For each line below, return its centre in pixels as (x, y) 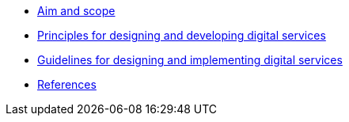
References (67, 84)
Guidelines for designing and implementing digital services (190, 60)
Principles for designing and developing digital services (182, 35)
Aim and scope (76, 11)
